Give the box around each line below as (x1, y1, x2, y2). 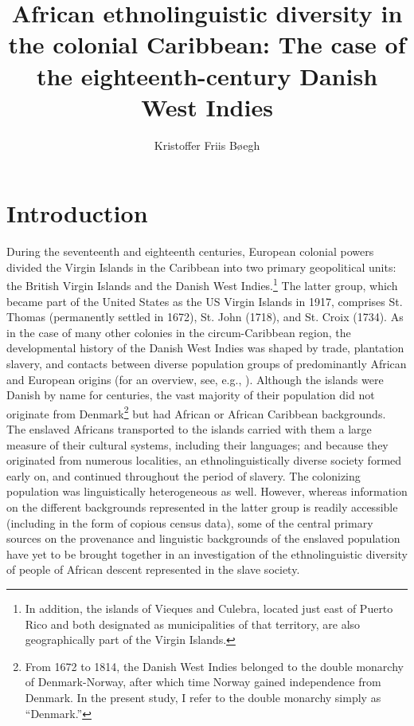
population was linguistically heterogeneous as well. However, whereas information (6, 483, 408, 500)
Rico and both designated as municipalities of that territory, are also (25, 615, 361, 632)
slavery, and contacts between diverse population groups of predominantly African (6, 355, 407, 372)
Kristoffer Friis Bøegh (154, 136, 260, 153)
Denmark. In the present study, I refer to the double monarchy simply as (25, 689, 381, 705)
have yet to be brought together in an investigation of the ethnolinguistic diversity (6, 545, 408, 562)
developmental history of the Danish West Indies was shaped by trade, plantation (6, 339, 404, 356)
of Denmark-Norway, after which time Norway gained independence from (25, 673, 381, 690)
